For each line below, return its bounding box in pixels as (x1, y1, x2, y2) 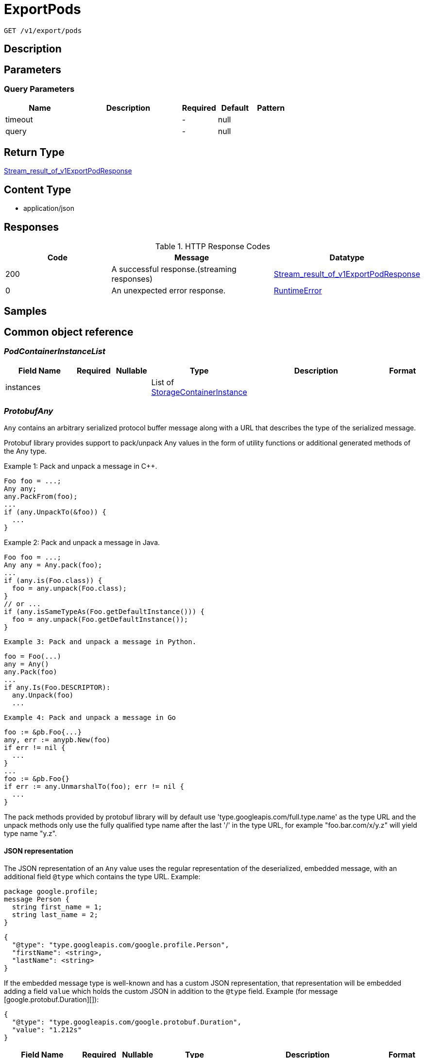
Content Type (4, 183, 71, 196)
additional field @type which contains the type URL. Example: (4, 872, 201, 881)
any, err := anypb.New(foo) (4, 736, 111, 744)
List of (151, 377, 174, 387)
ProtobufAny (4, 406, 53, 416)
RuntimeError (273, 285, 322, 295)
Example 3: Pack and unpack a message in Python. (4, 638, 197, 646)
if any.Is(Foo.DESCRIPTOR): (4, 683, 111, 692)
